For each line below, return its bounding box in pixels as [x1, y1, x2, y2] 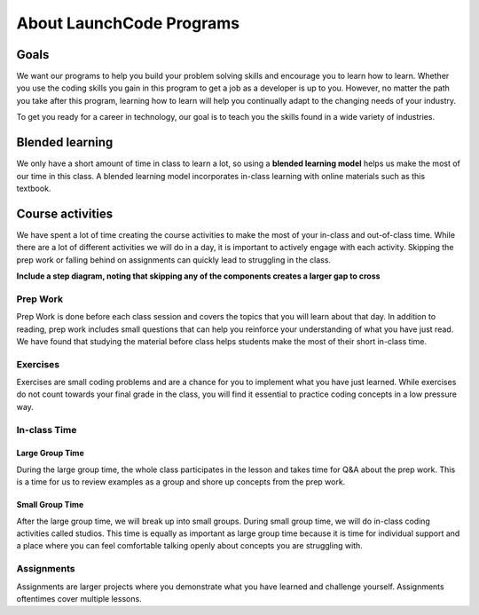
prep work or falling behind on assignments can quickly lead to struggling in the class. [16, 254, 332, 265]
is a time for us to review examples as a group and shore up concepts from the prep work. [16, 477, 346, 487]
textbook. [16, 183, 51, 193]
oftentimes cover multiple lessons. [16, 593, 142, 603]
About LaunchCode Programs [16, 13, 239, 33]
